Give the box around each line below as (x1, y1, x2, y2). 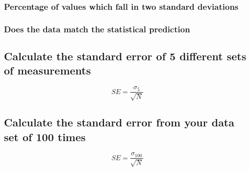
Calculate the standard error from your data (4, 115, 234, 130)
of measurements (4, 63, 91, 78)
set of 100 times (4, 129, 86, 144)
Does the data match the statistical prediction (4, 23, 190, 35)
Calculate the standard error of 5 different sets (4, 49, 247, 64)
